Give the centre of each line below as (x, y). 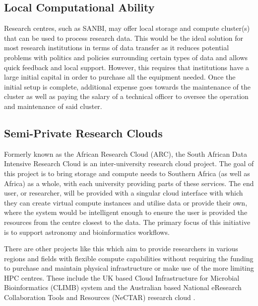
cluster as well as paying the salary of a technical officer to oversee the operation (126, 96)
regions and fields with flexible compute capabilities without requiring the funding (129, 258)
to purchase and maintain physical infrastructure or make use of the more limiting (129, 268)
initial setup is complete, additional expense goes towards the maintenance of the (128, 86)
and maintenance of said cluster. (53, 106)
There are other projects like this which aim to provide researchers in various (121, 249)
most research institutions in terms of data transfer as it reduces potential (117, 48)
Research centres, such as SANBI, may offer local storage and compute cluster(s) (127, 28)
